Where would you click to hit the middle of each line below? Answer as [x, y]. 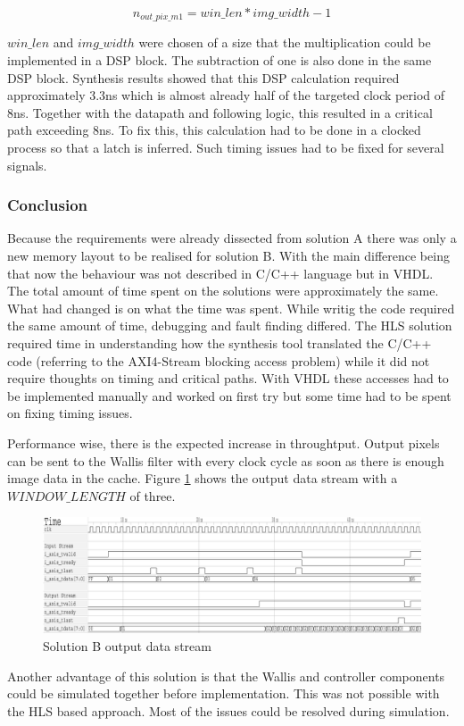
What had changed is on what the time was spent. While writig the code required [231, 308]
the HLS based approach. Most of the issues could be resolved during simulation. [228, 710]
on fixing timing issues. [70, 413]
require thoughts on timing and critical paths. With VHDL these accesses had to [228, 378]
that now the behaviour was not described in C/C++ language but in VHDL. [220, 273]
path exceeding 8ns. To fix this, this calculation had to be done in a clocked [214, 130]
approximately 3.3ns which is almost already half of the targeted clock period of [226, 95]
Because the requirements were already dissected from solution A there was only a [232, 238]
